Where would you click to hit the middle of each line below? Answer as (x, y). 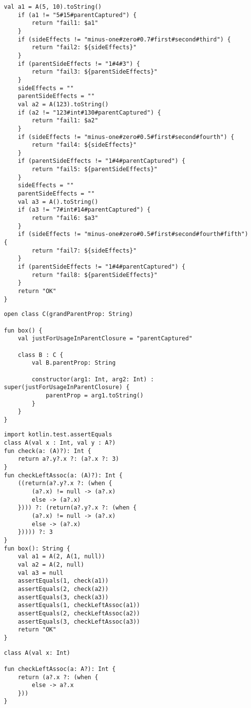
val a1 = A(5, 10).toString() (53, 7)
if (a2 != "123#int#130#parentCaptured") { (89, 112)
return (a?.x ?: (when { (58, 677)
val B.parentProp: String (74, 363)
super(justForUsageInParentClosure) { (67, 387)
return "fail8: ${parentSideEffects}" (95, 275)
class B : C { (40, 355)
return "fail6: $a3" (65, 218)
